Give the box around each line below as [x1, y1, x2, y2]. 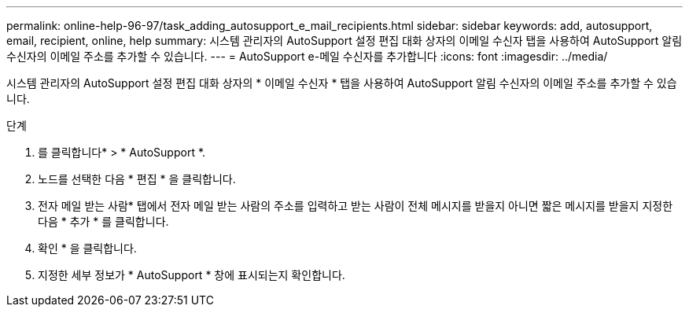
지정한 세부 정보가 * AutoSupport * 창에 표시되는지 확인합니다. [38, 268, 345, 282]
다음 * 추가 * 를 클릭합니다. [38, 215, 169, 228]
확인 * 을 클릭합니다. [38, 241, 137, 255]
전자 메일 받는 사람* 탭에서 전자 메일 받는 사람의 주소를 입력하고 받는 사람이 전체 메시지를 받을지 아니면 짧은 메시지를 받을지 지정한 [38, 199, 673, 212]
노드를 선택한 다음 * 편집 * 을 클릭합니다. [38, 172, 236, 186]
